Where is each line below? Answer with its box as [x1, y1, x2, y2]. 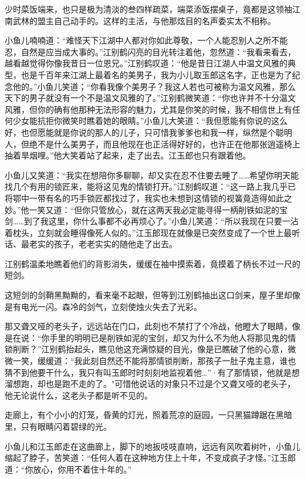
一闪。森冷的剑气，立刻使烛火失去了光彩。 [37, 300, 202, 312]
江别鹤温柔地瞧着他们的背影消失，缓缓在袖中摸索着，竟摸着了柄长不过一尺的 [5, 257, 300, 269]
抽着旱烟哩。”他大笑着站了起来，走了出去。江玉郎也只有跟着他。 [5, 149, 251, 161]
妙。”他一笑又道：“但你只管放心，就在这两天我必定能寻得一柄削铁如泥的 [5, 203, 280, 215]
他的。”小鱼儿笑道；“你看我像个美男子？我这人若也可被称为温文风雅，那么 [12, 80, 296, 92]
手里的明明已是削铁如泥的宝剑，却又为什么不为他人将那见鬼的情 [49, 331, 296, 343]
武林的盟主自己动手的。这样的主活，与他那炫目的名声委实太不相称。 [12, 14, 276, 26]
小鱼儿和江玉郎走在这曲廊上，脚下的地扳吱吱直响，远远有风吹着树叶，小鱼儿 [5, 440, 300, 452]
